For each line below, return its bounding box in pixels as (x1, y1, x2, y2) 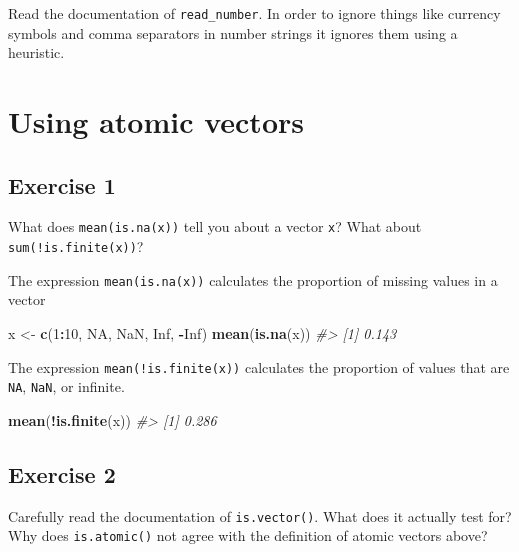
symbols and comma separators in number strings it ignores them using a (8, 22, 458, 43)
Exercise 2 (8, 458, 116, 489)
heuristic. (8, 42, 65, 63)
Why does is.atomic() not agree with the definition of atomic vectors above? (8, 525, 488, 546)
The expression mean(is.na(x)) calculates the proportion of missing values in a (8, 269, 498, 290)
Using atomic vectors (8, 101, 304, 142)
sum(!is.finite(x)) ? (8, 236, 144, 257)
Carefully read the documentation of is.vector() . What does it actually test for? (8, 505, 512, 526)
